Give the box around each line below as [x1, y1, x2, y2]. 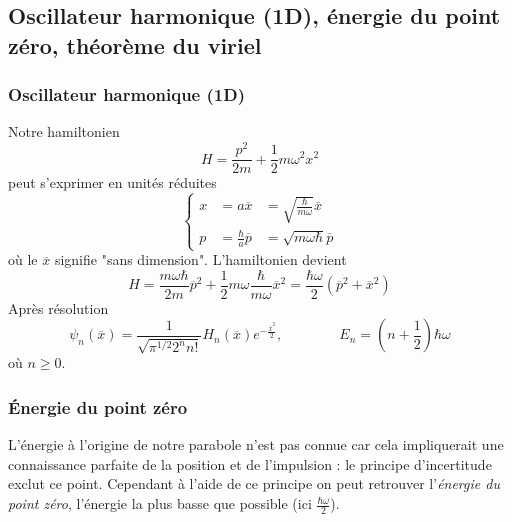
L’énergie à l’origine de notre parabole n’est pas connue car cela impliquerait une [8, 434, 504, 455]
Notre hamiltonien [8, 121, 120, 142]
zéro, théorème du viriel [8, 29, 262, 60]
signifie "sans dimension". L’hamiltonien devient [54, 249, 347, 270]
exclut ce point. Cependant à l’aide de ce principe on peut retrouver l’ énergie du [8, 473, 500, 494]
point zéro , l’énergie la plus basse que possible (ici [8, 493, 312, 514]
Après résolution [8, 297, 109, 318]
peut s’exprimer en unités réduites [8, 172, 217, 193]
